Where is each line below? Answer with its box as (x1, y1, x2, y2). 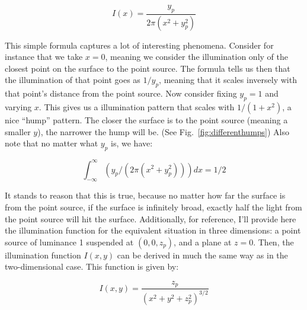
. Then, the (253, 235, 294, 248)
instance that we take (5, 50, 83, 63)
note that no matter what (5, 137, 98, 149)
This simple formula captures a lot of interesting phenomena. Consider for (5, 39, 274, 51)
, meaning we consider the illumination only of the (105, 50, 288, 63)
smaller (5, 125, 31, 138)
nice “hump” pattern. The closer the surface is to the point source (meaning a (5, 114, 288, 126)
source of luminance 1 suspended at (5, 235, 134, 248)
